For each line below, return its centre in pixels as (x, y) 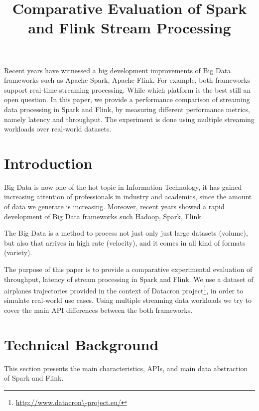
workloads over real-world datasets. (58, 129)
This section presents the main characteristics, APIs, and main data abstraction (126, 368)
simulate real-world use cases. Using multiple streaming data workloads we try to (128, 300)
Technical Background (81, 344)
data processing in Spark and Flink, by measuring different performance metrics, (127, 109)
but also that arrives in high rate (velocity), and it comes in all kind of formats (125, 242)
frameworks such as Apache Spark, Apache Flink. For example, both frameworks (127, 80)
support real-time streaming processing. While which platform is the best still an (128, 89)
